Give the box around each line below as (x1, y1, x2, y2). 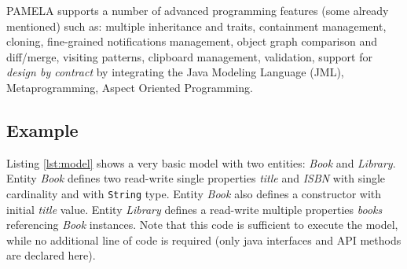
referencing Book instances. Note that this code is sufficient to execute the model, (6, 216, 398, 233)
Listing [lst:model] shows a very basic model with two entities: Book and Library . (6, 154, 396, 171)
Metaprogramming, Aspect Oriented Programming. (6, 79, 253, 95)
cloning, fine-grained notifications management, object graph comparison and (6, 33, 378, 50)
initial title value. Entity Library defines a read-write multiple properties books (6, 201, 383, 217)
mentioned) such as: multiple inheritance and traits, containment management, (6, 17, 387, 34)
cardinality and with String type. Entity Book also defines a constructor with (6, 185, 382, 201)
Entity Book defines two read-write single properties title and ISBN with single (6, 170, 386, 186)
